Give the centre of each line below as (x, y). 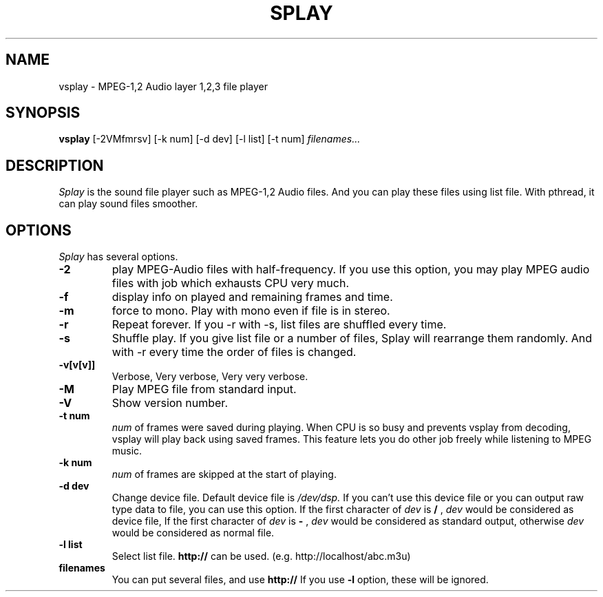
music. (127, 451)
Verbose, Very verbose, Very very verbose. (210, 377)
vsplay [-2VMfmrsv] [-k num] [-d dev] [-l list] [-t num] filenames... (210, 139)
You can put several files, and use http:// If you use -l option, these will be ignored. (300, 580)
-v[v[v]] (77, 365)
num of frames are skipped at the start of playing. (224, 474)
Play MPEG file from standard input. (204, 389)
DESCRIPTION (55, 165)
